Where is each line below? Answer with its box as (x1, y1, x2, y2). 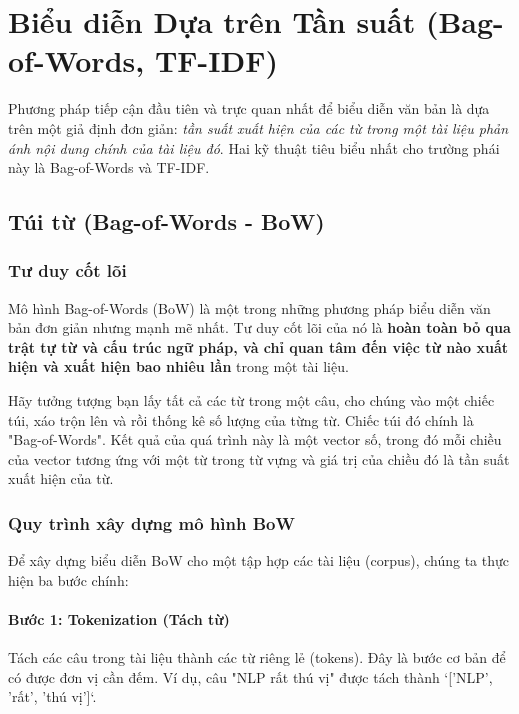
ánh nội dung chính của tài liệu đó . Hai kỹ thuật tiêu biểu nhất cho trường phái (8, 137, 500, 158)
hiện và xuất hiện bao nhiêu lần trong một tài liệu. (8, 356, 349, 377)
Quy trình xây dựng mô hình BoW (8, 510, 295, 535)
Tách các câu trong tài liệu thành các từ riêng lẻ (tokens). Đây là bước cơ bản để (8, 647, 506, 668)
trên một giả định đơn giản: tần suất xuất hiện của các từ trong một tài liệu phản (8, 117, 509, 138)
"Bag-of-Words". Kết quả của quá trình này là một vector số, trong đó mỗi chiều (8, 429, 502, 450)
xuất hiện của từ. (8, 468, 114, 489)
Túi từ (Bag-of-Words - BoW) (8, 206, 325, 237)
